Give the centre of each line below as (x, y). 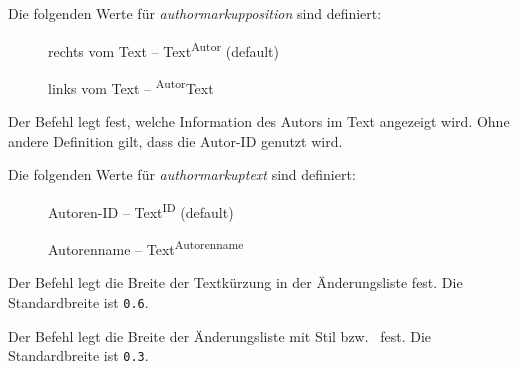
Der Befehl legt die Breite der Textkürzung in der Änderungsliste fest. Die (235, 282)
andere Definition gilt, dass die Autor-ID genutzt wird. (175, 140)
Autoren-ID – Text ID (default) (141, 210)
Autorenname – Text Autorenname (146, 247)
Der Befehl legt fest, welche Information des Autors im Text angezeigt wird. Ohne (259, 121)
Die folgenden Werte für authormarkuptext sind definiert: (182, 174)
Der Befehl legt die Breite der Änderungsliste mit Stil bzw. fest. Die (220, 335)
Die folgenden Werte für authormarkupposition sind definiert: (195, 13)
